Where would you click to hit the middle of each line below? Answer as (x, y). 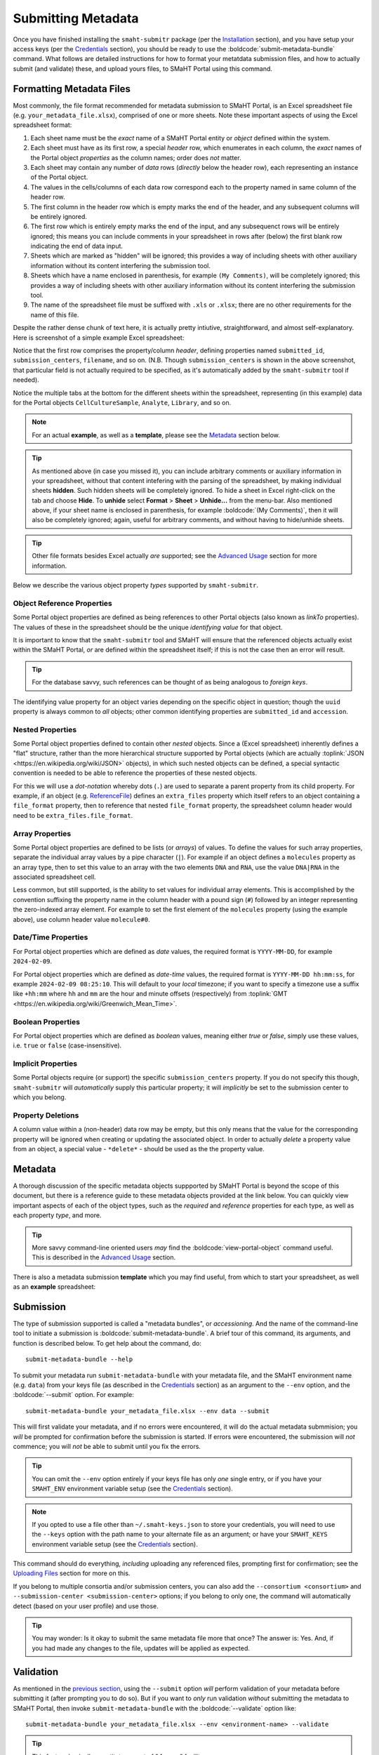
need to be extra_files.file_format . (73, 815)
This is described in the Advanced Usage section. (104, 1257)
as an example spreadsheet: (54, 1287)
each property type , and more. (57, 1215)
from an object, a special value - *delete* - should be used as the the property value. (139, 1149)
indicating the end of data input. (77, 246)
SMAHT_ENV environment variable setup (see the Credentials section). (132, 1489)
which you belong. (40, 1097)
